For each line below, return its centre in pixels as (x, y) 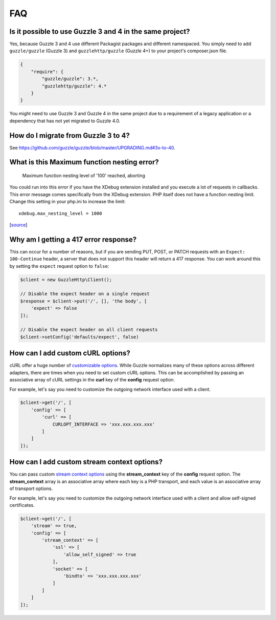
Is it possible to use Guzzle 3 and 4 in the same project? (100, 31)
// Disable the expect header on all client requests (89, 330)
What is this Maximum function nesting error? (84, 162)
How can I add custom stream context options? (86, 462)
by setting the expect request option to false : (59, 266)
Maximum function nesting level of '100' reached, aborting (84, 176)
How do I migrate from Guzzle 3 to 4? (70, 135)
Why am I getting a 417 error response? (73, 239)
